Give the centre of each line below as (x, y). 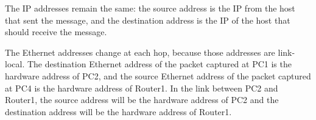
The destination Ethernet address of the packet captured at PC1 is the (159, 64)
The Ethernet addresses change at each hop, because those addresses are (140, 52)
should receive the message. (56, 32)
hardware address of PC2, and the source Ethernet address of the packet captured (158, 75)
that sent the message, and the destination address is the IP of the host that (148, 20)
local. (15, 64)
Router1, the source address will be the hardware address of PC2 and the (142, 100)
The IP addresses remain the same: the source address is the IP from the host (150, 8)
